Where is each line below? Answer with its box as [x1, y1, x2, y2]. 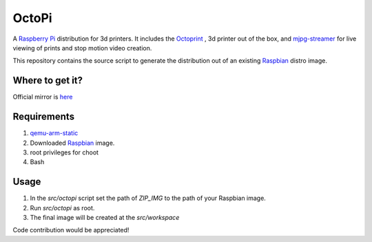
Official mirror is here [12, 93, 73, 101]
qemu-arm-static [30, 129, 79, 137]
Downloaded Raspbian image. [30, 139, 115, 147]
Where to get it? [12, 74, 83, 86]
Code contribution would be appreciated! [12, 226, 130, 234]
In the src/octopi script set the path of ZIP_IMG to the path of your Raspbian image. [30, 194, 267, 203]
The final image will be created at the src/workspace [30, 214, 180, 221]
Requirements [12, 111, 75, 123]
